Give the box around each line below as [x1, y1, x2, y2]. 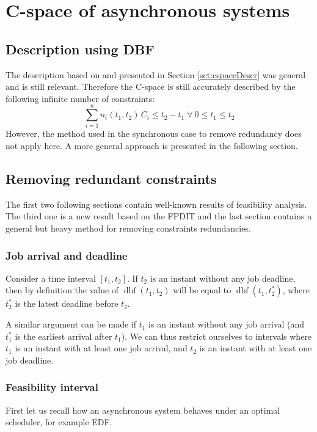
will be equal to [173, 284, 231, 296]
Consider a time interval [5, 271, 96, 284]
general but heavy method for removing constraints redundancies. [5, 222, 251, 235]
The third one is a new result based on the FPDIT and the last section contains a [5, 210, 312, 222]
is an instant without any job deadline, [150, 271, 296, 284]
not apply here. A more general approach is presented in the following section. [5, 139, 298, 152]
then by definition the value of [5, 284, 119, 296]
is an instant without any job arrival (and [148, 318, 305, 331]
